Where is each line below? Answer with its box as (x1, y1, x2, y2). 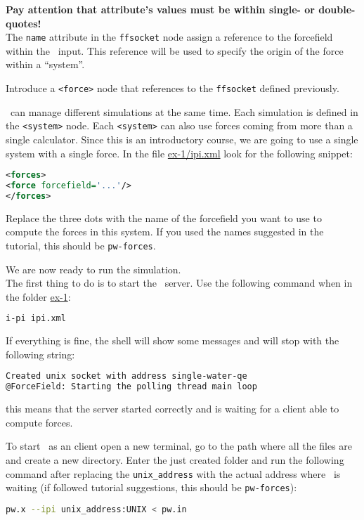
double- (318, 2, 356, 16)
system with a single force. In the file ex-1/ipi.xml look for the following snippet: (6, 145, 353, 160)
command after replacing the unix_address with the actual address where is (6, 466, 341, 481)
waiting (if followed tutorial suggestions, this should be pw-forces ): (6, 480, 297, 495)
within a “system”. (6, 57, 85, 72)
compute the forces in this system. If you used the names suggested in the (6, 224, 324, 239)
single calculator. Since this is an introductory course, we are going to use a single (6, 131, 358, 146)
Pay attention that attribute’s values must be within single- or (6, 2, 316, 16)
